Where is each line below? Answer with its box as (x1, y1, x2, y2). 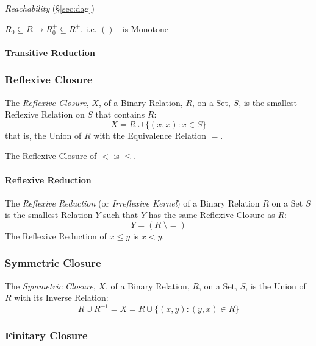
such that (102, 208, 138, 221)
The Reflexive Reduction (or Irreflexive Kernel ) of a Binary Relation (5, 196, 260, 209)
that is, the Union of (5, 129, 82, 141)
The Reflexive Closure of (5, 149, 97, 162)
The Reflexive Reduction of (5, 229, 107, 242)
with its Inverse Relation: (14, 291, 109, 304)
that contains (95, 108, 145, 121)
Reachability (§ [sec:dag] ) (5, 2, 95, 14)
